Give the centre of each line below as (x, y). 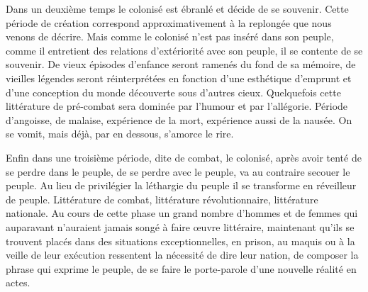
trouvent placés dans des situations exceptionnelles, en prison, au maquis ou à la (180, 241)
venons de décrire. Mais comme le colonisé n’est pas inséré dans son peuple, (170, 36)
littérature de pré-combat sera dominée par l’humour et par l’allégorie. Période (177, 106)
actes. (18, 282)
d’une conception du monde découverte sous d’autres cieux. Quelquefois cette (173, 92)
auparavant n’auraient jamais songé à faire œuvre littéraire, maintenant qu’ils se (180, 226)
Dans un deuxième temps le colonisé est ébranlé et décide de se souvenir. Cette (177, 9)
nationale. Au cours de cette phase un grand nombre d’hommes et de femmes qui (182, 213)
